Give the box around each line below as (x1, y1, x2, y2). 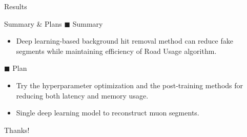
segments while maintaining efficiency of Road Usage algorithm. (16, 45, 217, 56)
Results (4, 1, 27, 11)
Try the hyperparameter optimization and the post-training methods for (16, 80, 243, 90)
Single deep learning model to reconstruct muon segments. (16, 107, 199, 118)
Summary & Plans (4, 18, 62, 29)
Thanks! (4, 124, 30, 135)
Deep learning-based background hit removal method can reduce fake (16, 35, 233, 46)
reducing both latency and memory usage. (16, 90, 149, 101)
